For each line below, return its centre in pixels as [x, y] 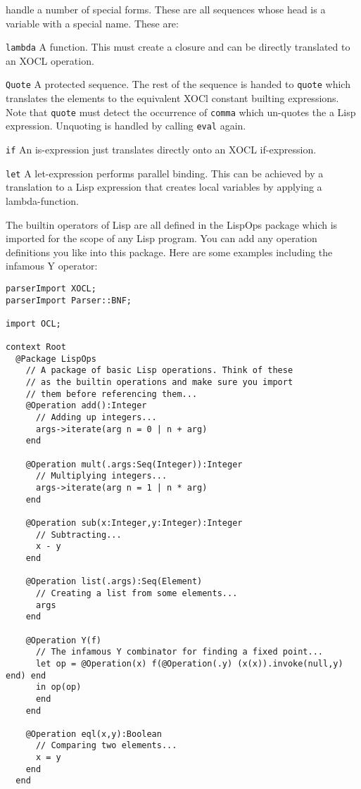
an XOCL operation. [50, 60]
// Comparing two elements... [106, 746]
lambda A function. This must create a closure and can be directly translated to [178, 47]
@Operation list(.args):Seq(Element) [114, 582]
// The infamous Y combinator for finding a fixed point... [179, 652]
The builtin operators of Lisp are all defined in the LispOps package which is [172, 224]
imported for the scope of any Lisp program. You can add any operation [161, 238]
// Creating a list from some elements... [137, 593]
